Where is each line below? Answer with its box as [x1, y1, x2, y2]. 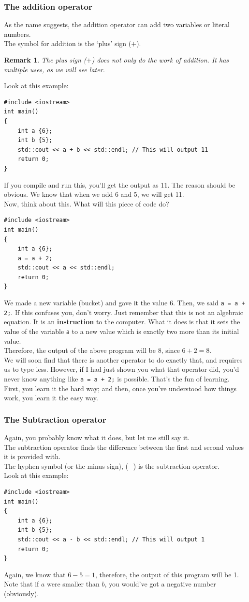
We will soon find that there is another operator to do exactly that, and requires [4, 354, 243, 364]
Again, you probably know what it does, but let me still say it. [4, 432, 190, 443]
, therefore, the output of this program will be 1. [95, 569, 239, 579]
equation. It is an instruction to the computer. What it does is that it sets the [4, 317, 240, 327]
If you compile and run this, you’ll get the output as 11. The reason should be [4, 179, 235, 190]
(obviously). [4, 588, 39, 598]
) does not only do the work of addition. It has [91, 55, 229, 64]
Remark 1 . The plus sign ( [4, 55, 87, 64]
